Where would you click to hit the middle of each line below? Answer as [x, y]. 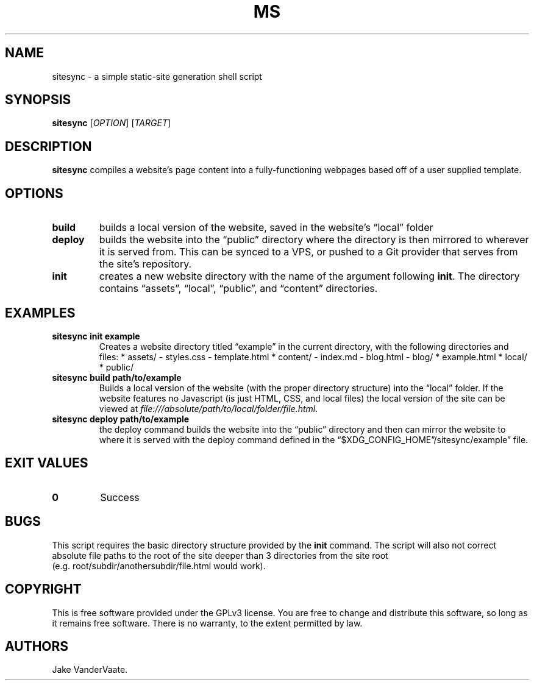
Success [120, 497]
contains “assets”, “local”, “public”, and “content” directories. [238, 289]
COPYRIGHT [43, 589]
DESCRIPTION [48, 146]
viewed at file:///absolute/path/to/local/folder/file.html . [208, 408]
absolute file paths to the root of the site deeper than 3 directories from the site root [220, 555]
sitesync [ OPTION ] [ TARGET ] [112, 123]
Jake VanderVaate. [90, 670]
